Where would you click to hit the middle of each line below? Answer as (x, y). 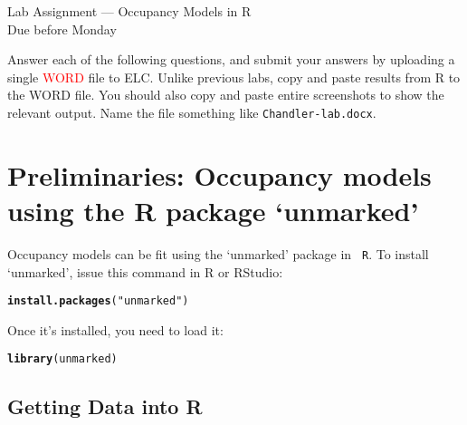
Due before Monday (62, 29)
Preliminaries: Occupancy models (219, 174)
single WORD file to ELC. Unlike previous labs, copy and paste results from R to (234, 77)
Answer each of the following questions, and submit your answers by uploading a (231, 59)
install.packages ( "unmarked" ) (98, 301)
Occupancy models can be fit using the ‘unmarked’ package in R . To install (218, 253)
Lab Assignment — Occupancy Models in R (129, 11)
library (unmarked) (62, 359)
